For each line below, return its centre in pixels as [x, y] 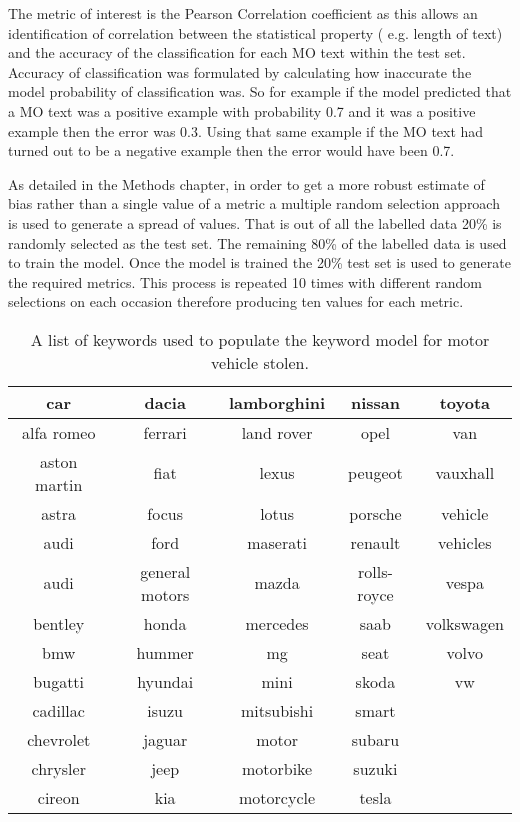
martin [59, 484]
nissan [375, 402]
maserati [277, 542]
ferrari [165, 432]
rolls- [375, 571]
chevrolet [59, 739]
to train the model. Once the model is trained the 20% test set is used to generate [259, 262]
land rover [277, 432]
